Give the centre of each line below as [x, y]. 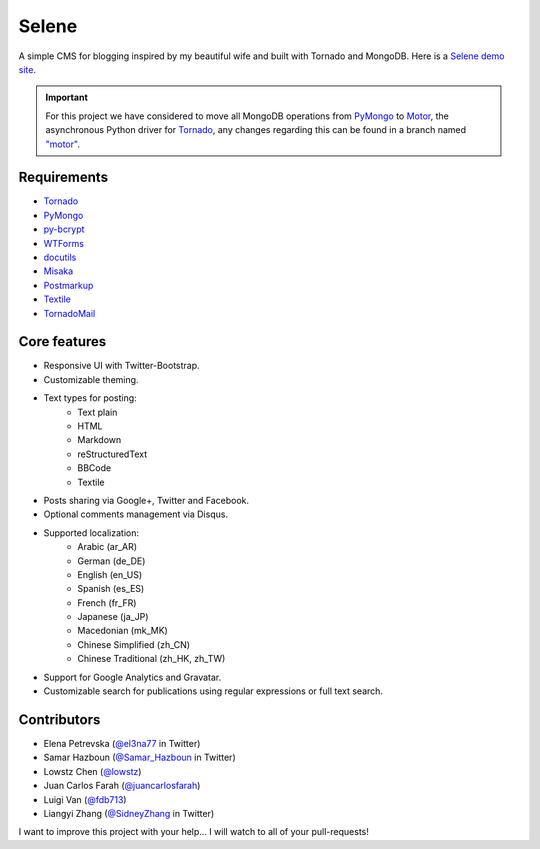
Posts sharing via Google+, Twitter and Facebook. [146, 500]
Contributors [59, 719]
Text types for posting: [90, 398]
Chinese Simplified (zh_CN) [133, 644]
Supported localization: [91, 532]
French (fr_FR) [107, 602]
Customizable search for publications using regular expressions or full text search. [213, 691]
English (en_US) [110, 574]
